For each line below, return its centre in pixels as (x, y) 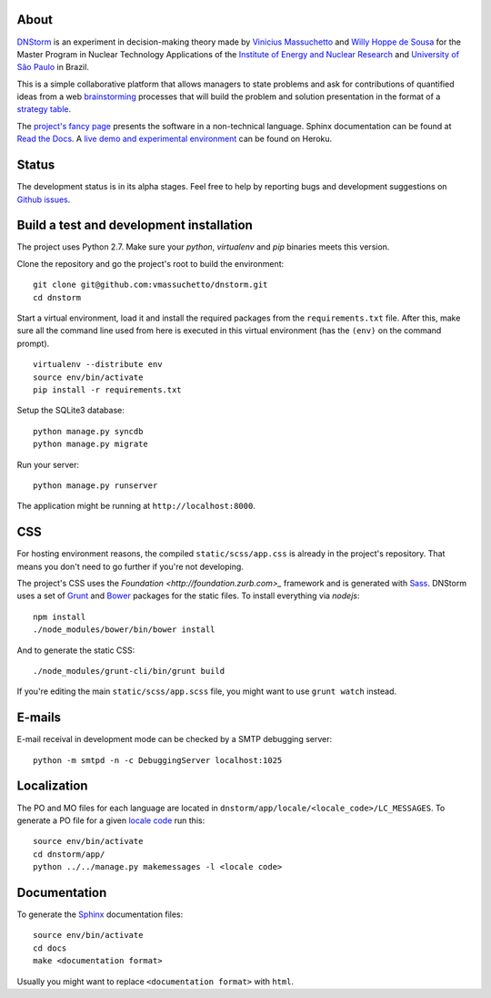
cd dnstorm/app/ (69, 854)
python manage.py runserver (95, 485)
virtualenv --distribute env (98, 365)
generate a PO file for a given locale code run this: (111, 820)
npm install (60, 616)
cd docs (50, 948)
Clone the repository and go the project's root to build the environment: (150, 263)
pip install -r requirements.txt (107, 390)
